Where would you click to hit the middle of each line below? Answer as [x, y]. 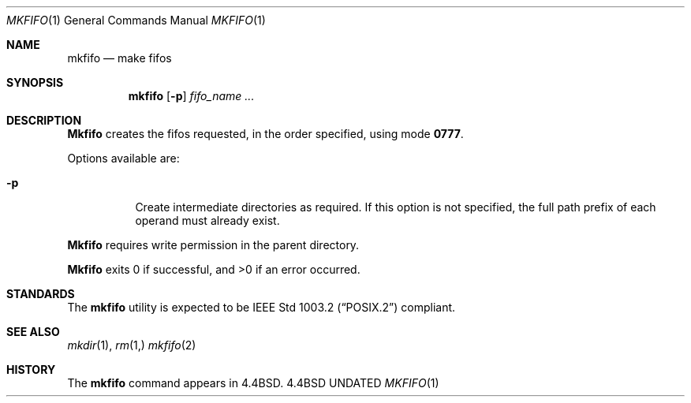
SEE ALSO [33, 332]
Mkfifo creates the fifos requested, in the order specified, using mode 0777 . [265, 134]
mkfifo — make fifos [120, 58]
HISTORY [31, 369]
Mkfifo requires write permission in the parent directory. [213, 245]
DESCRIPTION [44, 120]
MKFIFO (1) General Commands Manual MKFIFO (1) [136, 20]
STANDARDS [41, 294]
